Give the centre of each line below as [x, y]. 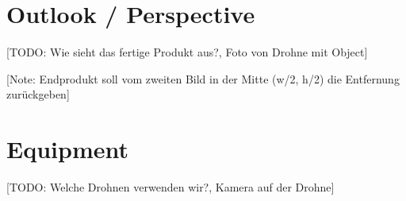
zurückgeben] [38, 94]
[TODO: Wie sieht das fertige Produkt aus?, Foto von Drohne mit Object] [187, 52]
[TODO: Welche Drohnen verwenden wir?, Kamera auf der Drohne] [170, 187]
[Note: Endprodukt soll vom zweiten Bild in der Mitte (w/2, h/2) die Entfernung [203, 78]
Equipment [67, 149]
